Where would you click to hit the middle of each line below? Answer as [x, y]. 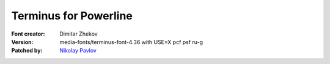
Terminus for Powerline [72, 16]
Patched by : [27, 51]
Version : [22, 42]
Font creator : [28, 34]
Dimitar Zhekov [79, 34]
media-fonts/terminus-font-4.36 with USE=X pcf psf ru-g [131, 42]
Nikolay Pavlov [78, 51]
